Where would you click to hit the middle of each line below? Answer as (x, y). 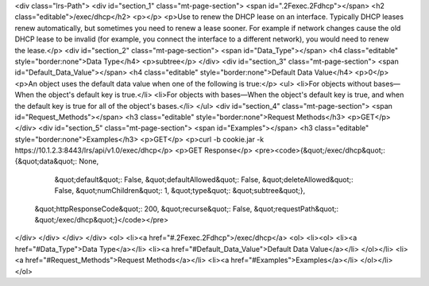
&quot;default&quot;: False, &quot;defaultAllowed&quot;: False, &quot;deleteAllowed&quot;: (204, 180)
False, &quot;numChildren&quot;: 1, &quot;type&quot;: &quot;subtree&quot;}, (180, 191)
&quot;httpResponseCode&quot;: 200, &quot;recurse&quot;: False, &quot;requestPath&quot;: (187, 209)
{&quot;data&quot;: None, (57, 161)
